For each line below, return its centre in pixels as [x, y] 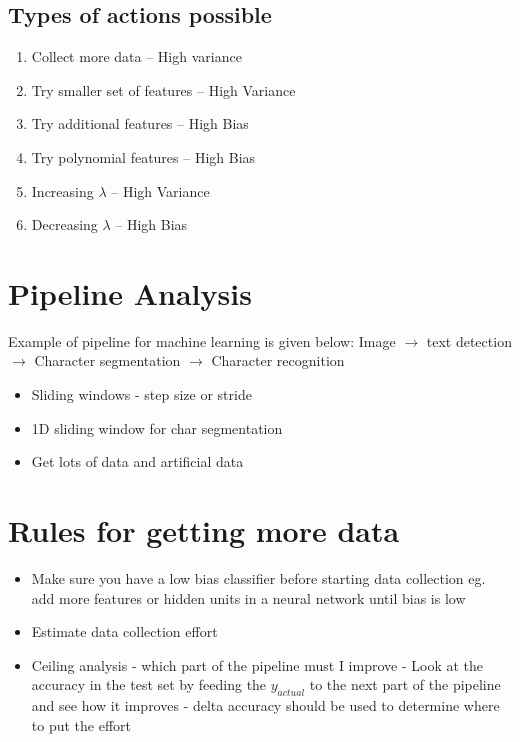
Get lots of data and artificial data [137, 461]
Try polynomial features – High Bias [143, 156]
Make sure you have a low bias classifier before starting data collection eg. [258, 577]
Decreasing [64, 224]
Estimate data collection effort [124, 631]
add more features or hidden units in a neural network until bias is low [248, 597]
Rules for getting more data [204, 530]
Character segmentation [107, 360]
